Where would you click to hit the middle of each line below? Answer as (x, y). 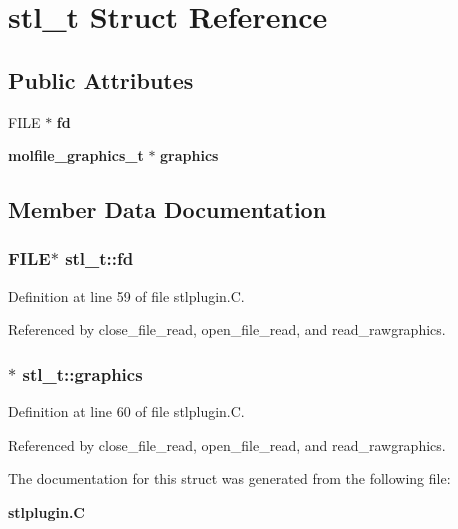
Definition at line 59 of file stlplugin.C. (126, 295)
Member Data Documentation (167, 209)
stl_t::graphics (82, 373)
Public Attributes (101, 79)
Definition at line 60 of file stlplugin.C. (126, 411)
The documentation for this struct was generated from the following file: (229, 478)
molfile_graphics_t (76, 155)
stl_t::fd (99, 258)
